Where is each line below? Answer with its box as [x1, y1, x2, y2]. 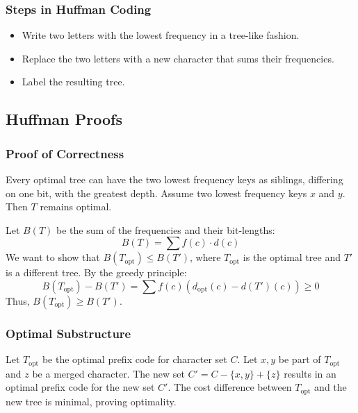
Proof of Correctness [6, 144, 124, 162]
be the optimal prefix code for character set [42, 352, 227, 366]
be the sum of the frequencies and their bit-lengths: [56, 222, 275, 237]
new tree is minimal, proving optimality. [6, 394, 177, 408]
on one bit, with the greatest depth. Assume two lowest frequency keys [6, 185, 307, 200]
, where [190, 250, 221, 264]
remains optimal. [40, 199, 112, 214]
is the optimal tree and [243, 250, 341, 264]
